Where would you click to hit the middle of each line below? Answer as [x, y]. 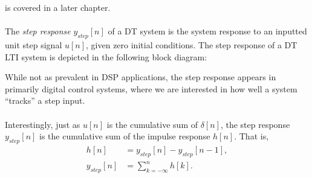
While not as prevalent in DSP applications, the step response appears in [141, 77]
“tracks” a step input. [45, 100]
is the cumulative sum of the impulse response [125, 136]
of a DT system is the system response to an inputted [207, 31]
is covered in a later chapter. [58, 7]
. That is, [252, 136]
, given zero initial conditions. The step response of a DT [192, 44]
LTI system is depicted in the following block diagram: [106, 56]
